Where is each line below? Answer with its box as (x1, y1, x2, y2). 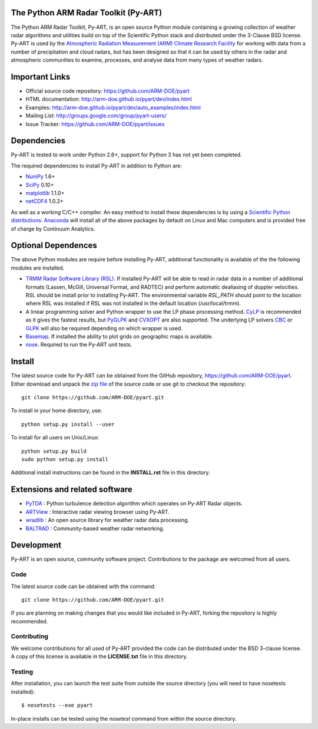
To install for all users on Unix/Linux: (11, 434, 100, 441)
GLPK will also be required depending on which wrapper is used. (25, 324, 183, 331)
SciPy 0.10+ (25, 181, 54, 188)
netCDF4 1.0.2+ (25, 198, 64, 205)
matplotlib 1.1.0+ (25, 189, 65, 197)
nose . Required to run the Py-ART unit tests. (25, 341, 132, 348)
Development (11, 540, 62, 550)
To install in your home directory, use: (11, 407, 102, 414)
